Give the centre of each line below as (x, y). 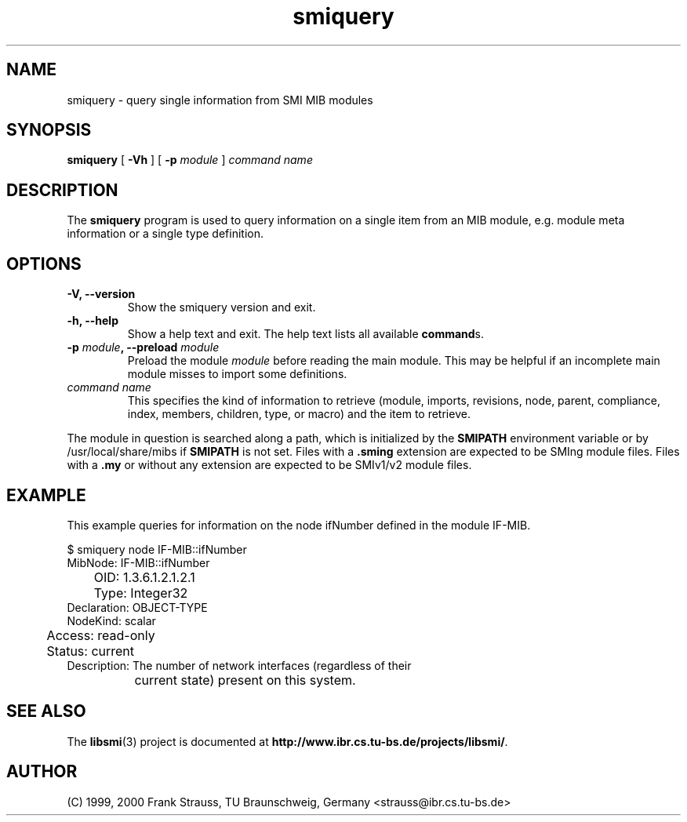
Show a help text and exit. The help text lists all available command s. (306, 334)
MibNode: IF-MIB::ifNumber (138, 562)
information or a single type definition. (165, 234)
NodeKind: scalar (111, 620)
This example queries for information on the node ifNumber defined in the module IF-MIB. (299, 525)
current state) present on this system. (245, 680)
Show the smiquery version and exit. (222, 307)
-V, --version (101, 294)
